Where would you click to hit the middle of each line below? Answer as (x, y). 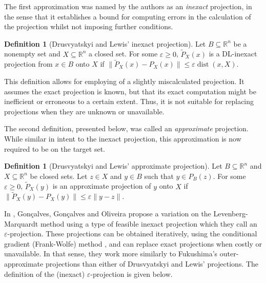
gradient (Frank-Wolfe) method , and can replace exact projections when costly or (133, 243)
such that (159, 176)
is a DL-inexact (233, 54)
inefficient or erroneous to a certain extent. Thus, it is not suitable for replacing (129, 101)
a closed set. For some (123, 54)
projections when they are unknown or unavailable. (84, 111)
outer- (229, 254)
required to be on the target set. (55, 148)
